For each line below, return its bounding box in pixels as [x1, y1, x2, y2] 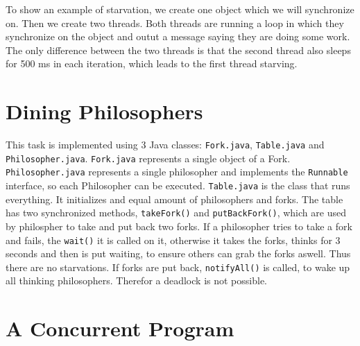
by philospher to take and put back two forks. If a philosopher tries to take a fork [6, 218, 352, 233]
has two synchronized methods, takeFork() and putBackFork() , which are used [6, 205, 346, 220]
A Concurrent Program [6, 314, 234, 343]
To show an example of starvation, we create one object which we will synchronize [6, 2, 354, 16]
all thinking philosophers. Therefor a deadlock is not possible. [6, 273, 267, 288]
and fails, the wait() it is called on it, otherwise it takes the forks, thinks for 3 [6, 232, 341, 247]
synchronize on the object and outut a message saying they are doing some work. [6, 29, 350, 44]
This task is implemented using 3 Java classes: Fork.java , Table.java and [6, 137, 325, 152]
